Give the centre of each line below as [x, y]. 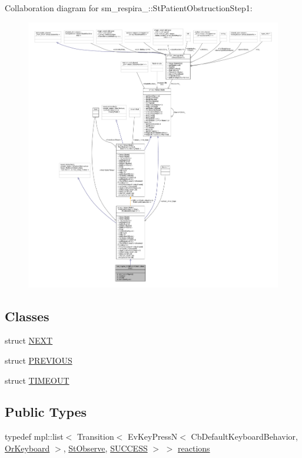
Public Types [46, 412]
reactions [194, 448]
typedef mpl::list [34, 436]
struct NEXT [29, 340]
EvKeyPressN [153, 436]
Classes [27, 316]
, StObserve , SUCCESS [105, 448]
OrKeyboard [27, 448]
